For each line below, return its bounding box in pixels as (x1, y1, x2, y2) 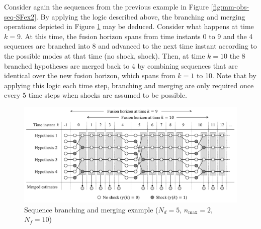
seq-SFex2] (4, 11, 37, 22)
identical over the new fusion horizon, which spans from (4, 70, 176, 81)
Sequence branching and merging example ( (24, 204, 158, 214)
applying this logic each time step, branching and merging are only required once (4, 80, 254, 90)
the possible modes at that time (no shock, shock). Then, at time (4, 50, 205, 61)
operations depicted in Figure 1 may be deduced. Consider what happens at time (4, 21, 254, 32)
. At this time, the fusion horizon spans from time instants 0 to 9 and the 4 (20, 31, 253, 41)
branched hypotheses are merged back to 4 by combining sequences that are (4, 60, 238, 71)
